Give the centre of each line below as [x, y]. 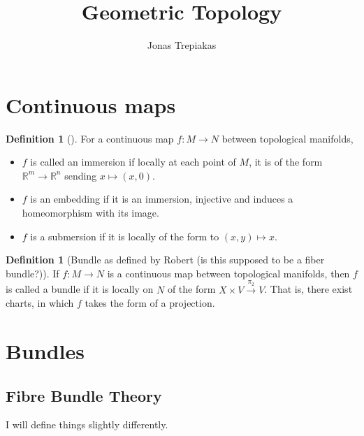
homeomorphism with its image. [90, 213]
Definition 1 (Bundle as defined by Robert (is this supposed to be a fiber [165, 260]
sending [81, 175]
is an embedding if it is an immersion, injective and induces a [162, 199]
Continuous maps [91, 104]
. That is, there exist [308, 289]
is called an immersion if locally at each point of [133, 162]
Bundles [45, 350]
